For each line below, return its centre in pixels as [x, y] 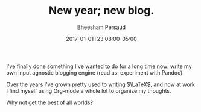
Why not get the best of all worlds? [50, 102]
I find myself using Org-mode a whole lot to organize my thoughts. [89, 90]
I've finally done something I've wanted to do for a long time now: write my [99, 66]
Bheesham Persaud [101, 27]
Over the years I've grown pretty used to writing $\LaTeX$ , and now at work [101, 84]
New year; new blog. [101, 11]
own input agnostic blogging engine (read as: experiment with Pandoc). [95, 72]
